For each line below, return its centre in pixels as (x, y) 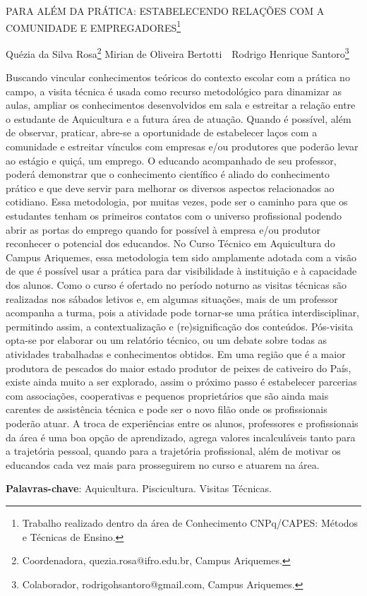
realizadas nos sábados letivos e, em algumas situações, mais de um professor (172, 298)
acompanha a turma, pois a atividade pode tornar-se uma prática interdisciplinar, (183, 312)
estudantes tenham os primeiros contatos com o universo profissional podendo (174, 216)
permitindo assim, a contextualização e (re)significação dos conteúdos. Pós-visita (180, 326)
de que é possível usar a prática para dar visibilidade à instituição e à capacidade (181, 271)
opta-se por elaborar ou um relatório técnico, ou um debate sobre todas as (167, 340)
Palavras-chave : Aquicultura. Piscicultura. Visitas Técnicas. (139, 488)
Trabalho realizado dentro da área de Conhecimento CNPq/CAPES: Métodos (190, 522)
